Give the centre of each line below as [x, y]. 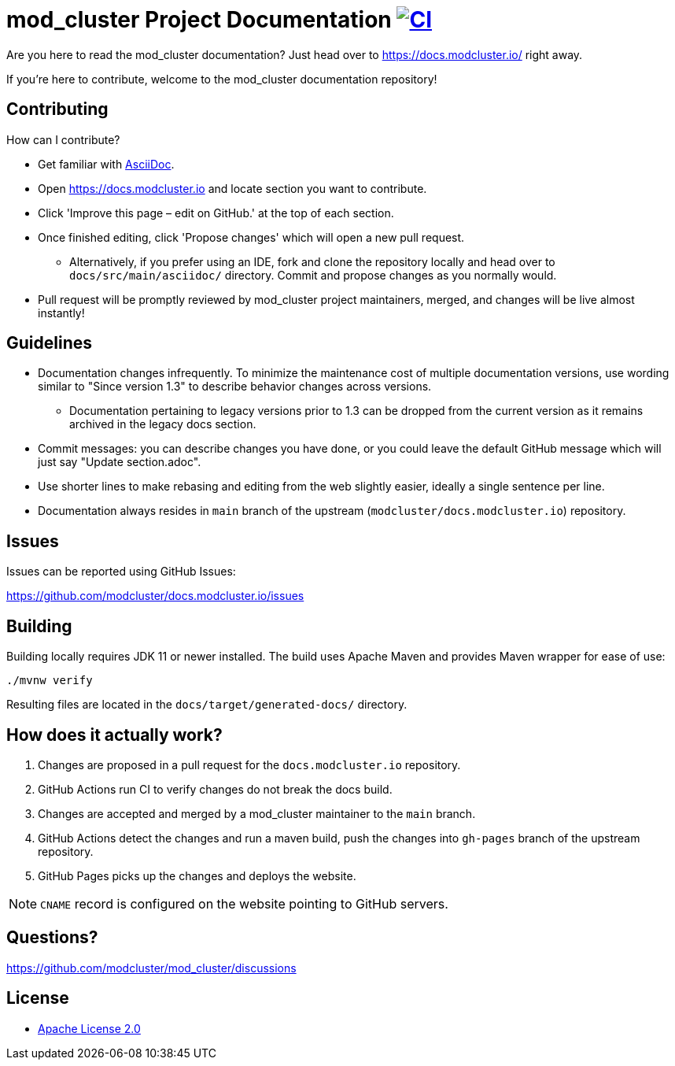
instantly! [61, 313]
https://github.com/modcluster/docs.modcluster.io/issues [155, 596]
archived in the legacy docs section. [163, 424]
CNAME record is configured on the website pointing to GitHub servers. [244, 903]
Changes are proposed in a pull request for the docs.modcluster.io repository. [249, 764]
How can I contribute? [63, 139]
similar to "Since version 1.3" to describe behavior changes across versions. [235, 387]
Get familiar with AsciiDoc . [106, 164]
